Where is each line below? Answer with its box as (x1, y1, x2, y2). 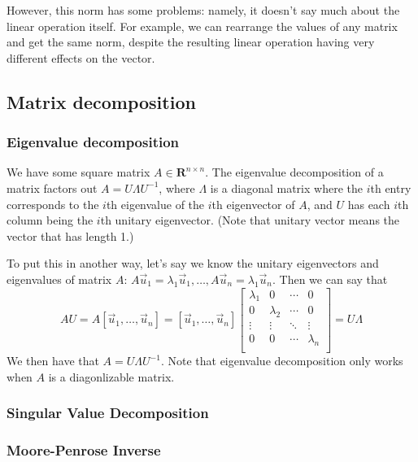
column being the (7, 211, 94, 229)
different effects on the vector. (7, 49, 155, 66)
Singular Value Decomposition (7, 403, 209, 423)
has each (347, 195, 390, 212)
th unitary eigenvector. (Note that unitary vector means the (100, 211, 400, 229)
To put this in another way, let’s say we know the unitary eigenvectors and (7, 255, 379, 272)
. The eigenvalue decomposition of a (205, 163, 384, 181)
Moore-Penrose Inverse (7, 440, 161, 460)
